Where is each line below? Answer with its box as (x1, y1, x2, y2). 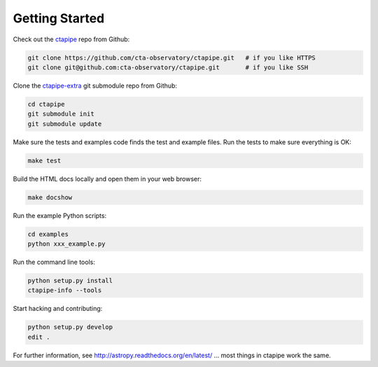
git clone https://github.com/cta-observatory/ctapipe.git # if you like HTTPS (27, 53, 316, 62)
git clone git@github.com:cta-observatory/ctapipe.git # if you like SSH (27, 63, 309, 71)
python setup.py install (27, 277, 113, 284)
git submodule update (27, 120, 102, 127)
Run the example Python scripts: (13, 211, 107, 220)
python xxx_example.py (27, 240, 106, 248)
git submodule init (27, 110, 94, 118)
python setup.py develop (27, 323, 113, 331)
